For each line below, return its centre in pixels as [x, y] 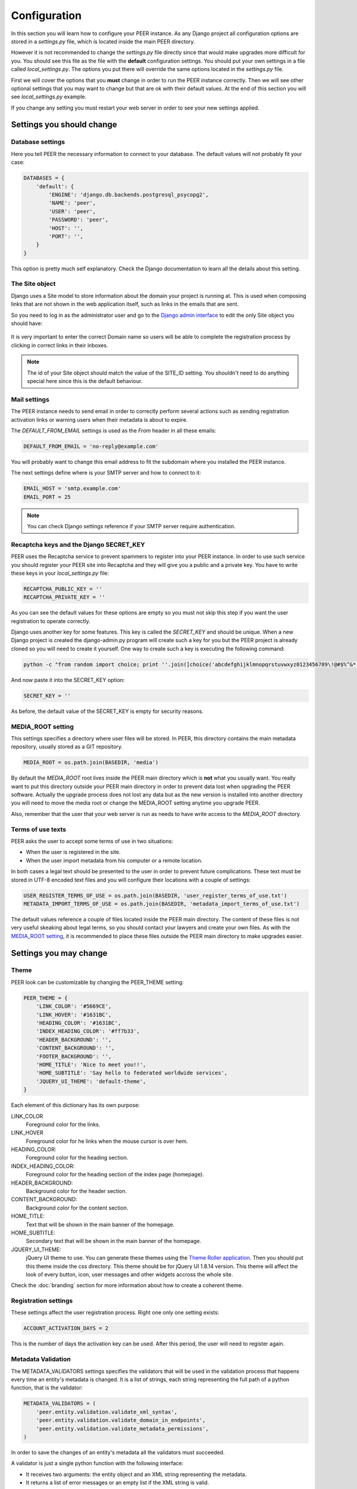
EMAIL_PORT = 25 [47, 497]
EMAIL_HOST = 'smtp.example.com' [72, 489]
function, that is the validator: [47, 1388]
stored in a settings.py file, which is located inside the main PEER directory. [103, 41]
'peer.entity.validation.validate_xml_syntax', [107, 1412]
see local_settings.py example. [49, 97]
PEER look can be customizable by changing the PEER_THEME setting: [97, 982]
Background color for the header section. [76, 1191]
